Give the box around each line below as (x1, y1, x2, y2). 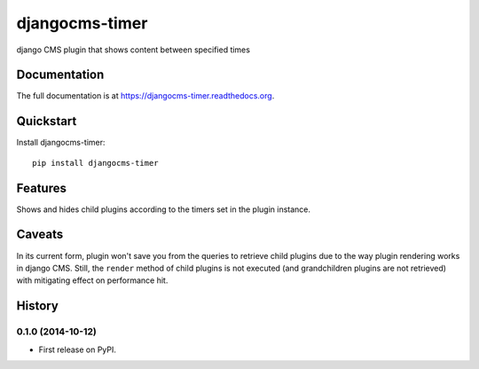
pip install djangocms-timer (32, 158, 159, 168)
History (16, 298, 59, 314)
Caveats (16, 227, 64, 242)
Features (16, 180, 67, 195)
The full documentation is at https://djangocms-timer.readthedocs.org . (16, 90, 275, 101)
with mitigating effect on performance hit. (16, 275, 169, 286)
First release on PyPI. (38, 344, 117, 355)
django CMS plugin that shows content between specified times (16, 44, 250, 55)
